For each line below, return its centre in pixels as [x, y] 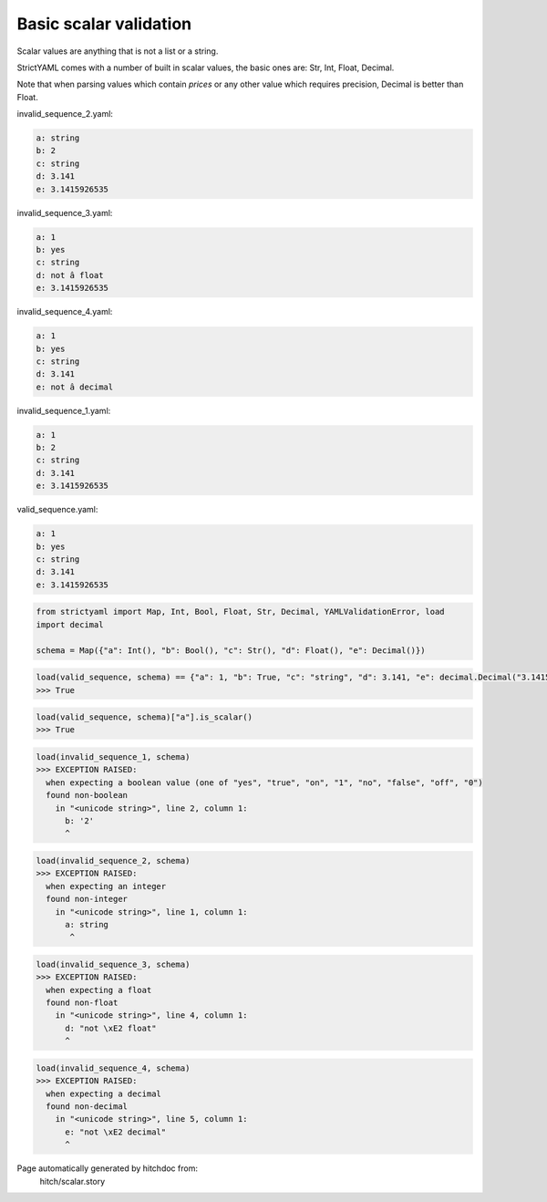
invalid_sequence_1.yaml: [64, 410]
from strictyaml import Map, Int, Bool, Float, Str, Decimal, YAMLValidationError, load [241, 612]
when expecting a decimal [103, 1093]
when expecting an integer [106, 886]
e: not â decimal [75, 387]
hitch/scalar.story [72, 1181]
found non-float [82, 1003]
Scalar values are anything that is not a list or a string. [118, 51]
